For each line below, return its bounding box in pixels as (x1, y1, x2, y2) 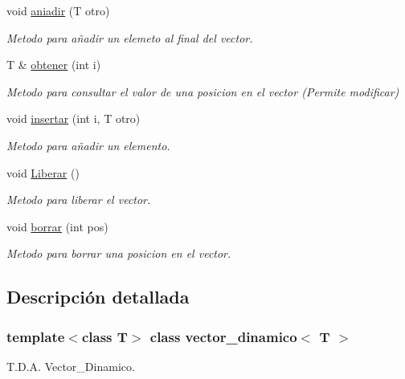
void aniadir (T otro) (6, 2, 110, 18)
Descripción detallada (6, 284, 190, 309)
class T (81, 326, 128, 346)
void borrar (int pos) (6, 218, 108, 234)
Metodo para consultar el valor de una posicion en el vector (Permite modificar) (6, 83, 399, 100)
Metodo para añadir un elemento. (6, 137, 170, 153)
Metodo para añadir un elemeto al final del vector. (6, 29, 253, 46)
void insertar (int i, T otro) (6, 110, 141, 127)
